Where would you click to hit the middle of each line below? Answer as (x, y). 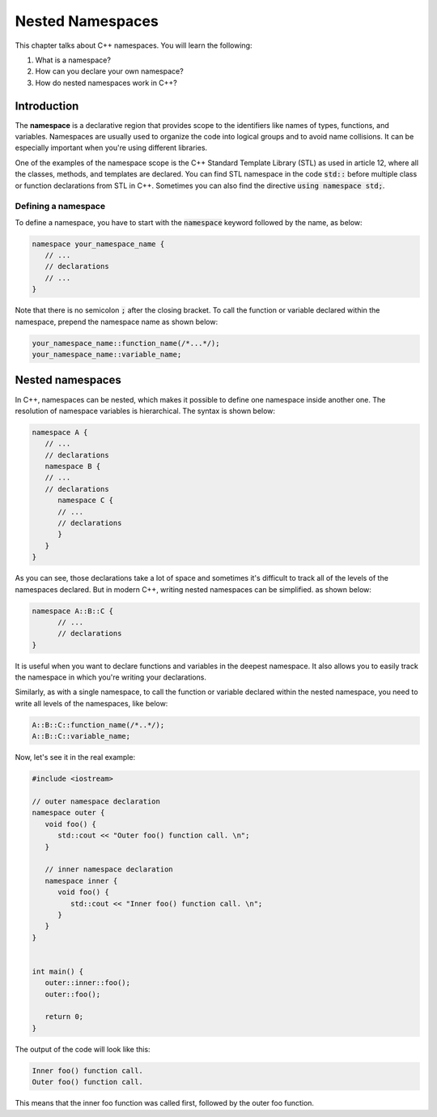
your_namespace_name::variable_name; (107, 355)
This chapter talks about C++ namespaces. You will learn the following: (134, 45)
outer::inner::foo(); (88, 983)
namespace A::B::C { (72, 611)
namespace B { (73, 467)
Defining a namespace (60, 207)
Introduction (47, 106)
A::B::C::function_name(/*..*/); (98, 725)
